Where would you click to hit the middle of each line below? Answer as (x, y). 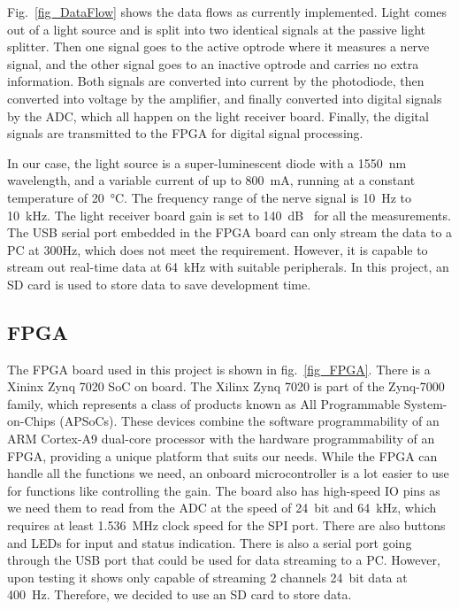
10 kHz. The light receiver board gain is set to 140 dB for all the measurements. (229, 215)
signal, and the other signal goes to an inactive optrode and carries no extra (213, 63)
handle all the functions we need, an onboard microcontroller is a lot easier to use (228, 473)
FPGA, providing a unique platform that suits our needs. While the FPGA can (222, 455)
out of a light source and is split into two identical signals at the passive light (217, 29)
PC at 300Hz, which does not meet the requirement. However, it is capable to (218, 249)
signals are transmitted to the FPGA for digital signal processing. (185, 133)
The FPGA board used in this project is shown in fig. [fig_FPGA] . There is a (219, 369)
